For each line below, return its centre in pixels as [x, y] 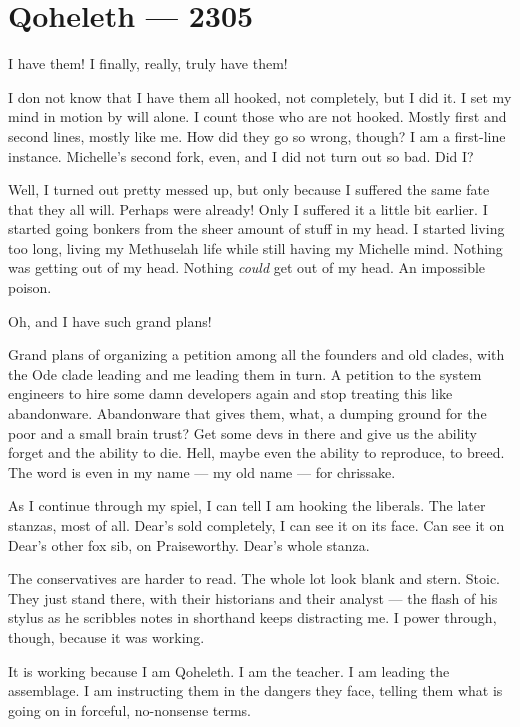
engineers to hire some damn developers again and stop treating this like [230, 393]
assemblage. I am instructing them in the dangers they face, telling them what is [255, 690]
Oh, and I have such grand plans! [110, 320]
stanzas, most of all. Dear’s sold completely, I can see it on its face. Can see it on [256, 525]
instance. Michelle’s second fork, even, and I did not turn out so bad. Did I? [241, 155]
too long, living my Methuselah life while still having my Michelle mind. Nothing [255, 247]
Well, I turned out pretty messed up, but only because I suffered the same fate [249, 189]
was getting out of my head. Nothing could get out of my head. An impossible [247, 267]
